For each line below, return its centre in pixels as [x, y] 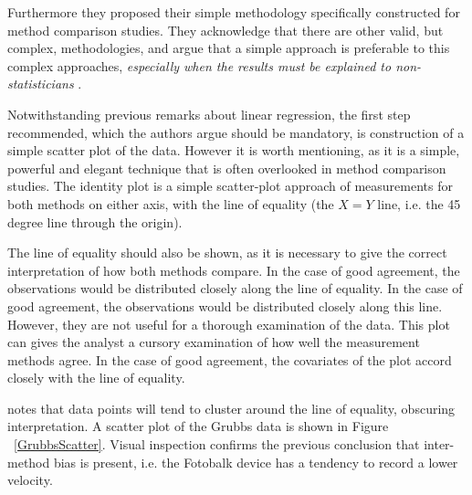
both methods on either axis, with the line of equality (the [171, 203]
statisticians [41, 84]
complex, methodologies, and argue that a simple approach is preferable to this [229, 48]
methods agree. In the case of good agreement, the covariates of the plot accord [230, 359]
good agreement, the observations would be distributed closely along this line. [225, 305]
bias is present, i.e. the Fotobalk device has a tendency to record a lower [256, 462]
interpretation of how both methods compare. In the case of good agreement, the [234, 270]
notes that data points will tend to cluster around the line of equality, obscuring [231, 408]
